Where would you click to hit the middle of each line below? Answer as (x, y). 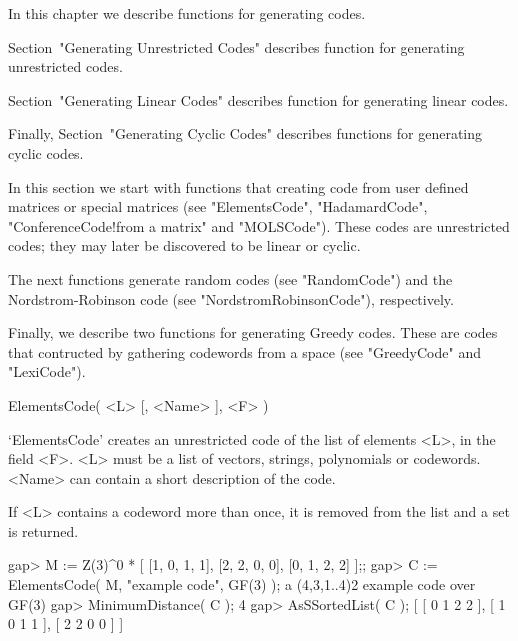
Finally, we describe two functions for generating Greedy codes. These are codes (253, 332)
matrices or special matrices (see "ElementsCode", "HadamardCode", (218, 206)
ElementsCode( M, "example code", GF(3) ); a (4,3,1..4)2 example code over (242, 584)
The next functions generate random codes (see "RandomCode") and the (230, 278)
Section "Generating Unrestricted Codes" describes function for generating (236, 46)
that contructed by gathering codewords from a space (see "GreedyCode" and (244, 351)
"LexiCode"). (47, 371)
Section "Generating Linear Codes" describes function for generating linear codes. (258, 99)
